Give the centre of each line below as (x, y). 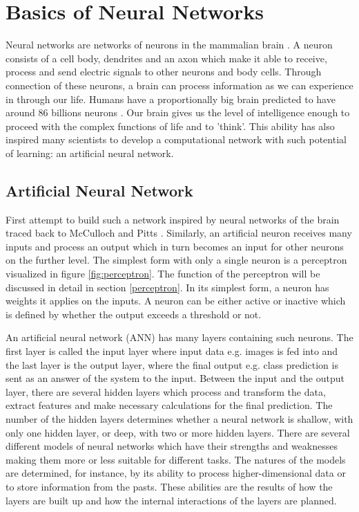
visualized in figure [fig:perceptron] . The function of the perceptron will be (163, 274)
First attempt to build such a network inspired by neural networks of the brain (173, 219)
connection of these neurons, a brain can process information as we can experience (179, 85)
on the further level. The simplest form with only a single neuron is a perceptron (176, 260)
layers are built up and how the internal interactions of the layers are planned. (171, 500)
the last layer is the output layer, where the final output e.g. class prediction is (172, 364)
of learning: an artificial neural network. (90, 153)
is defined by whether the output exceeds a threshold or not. (134, 314)
